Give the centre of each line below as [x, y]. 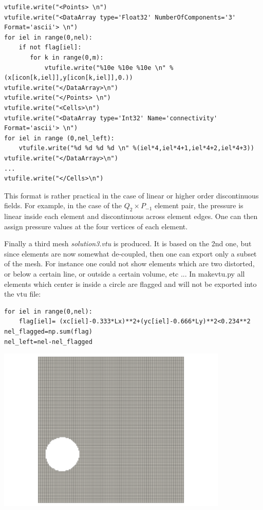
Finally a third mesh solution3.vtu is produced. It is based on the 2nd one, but [128, 243]
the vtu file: [23, 294]
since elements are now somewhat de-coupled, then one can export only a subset [130, 253]
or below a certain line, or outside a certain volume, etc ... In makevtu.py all [125, 274]
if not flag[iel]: [50, 48]
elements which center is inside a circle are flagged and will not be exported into [130, 284]
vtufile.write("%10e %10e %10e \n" [105, 68]
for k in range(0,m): [67, 57]
